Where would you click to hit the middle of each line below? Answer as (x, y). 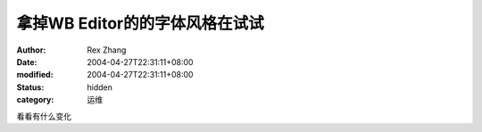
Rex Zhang (107, 50)
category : (35, 100)
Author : (31, 50)
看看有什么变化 (44, 116)
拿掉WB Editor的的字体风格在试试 (141, 23)
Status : (30, 87)
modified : (35, 75)
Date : (27, 62)
